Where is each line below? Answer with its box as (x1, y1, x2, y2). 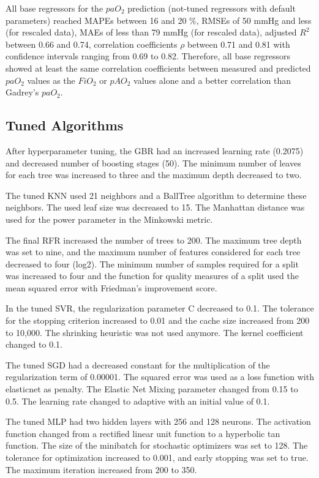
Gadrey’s (6, 86, 39, 99)
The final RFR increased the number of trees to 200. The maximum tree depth (6, 233, 302, 246)
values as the (27, 73, 75, 86)
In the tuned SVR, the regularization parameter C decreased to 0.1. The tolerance (6, 302, 314, 315)
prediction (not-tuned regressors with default (127, 2, 296, 14)
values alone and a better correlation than (133, 73, 291, 86)
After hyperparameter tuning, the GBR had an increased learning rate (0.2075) (6, 144, 304, 157)
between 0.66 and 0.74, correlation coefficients (6, 37, 178, 50)
